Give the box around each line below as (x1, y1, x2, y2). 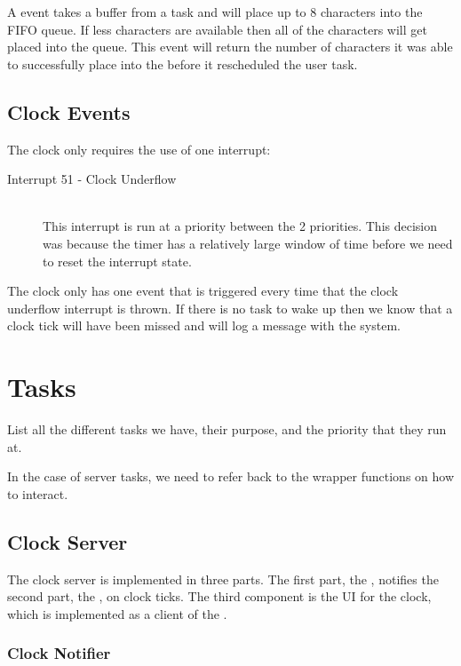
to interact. (7, 484, 68, 503)
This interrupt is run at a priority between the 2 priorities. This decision (43, 217, 438, 235)
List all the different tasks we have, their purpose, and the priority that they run (7, 420, 447, 439)
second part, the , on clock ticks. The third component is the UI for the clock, (7, 587, 432, 606)
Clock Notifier (7, 642, 111, 664)
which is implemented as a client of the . (7, 604, 227, 622)
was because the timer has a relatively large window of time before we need (43, 234, 453, 252)
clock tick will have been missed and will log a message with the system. (7, 316, 401, 335)
